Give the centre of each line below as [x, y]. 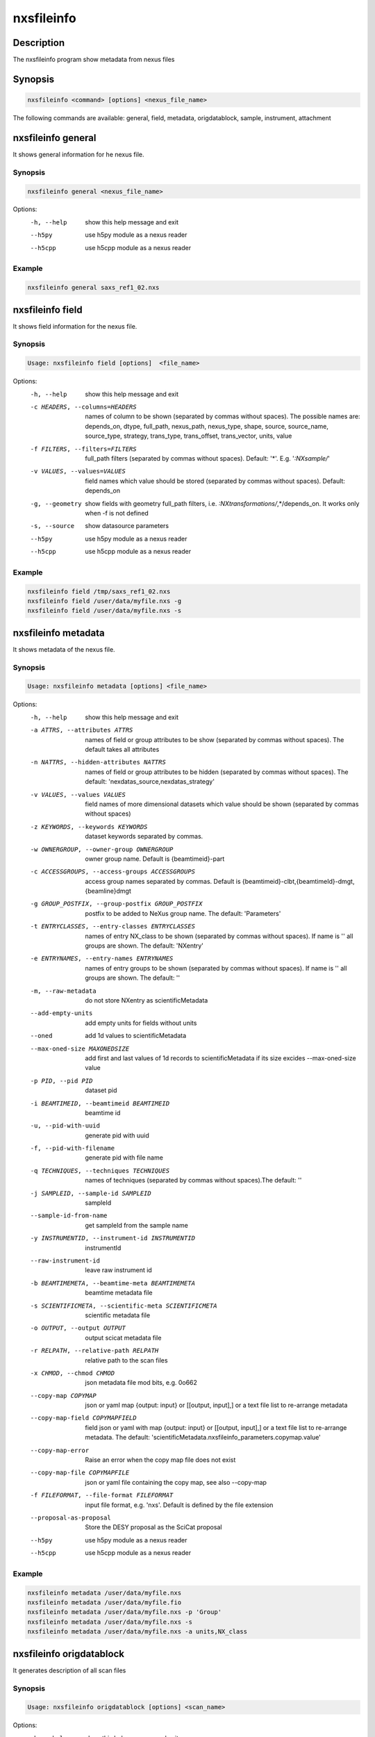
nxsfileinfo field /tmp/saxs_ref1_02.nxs [99, 591]
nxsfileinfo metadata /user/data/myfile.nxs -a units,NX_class [137, 1632]
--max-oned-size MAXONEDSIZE [80, 1048]
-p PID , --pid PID [61, 1081]
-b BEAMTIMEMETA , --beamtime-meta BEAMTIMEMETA [113, 1283]
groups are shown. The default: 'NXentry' [144, 946]
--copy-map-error [60, 1450]
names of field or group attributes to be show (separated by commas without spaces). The [215, 739]
